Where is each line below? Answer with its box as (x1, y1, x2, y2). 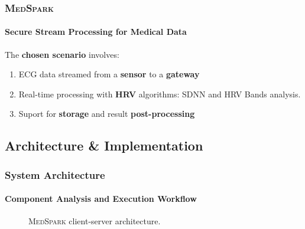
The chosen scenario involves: (5, 48, 119, 60)
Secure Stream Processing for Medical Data (5, 25, 187, 38)
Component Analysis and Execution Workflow (5, 192, 197, 205)
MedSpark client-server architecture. (28, 215, 161, 227)
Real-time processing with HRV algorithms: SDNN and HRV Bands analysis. (18, 87, 301, 100)
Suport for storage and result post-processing (18, 107, 195, 120)
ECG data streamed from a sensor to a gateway (18, 68, 200, 80)
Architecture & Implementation (5, 136, 203, 155)
